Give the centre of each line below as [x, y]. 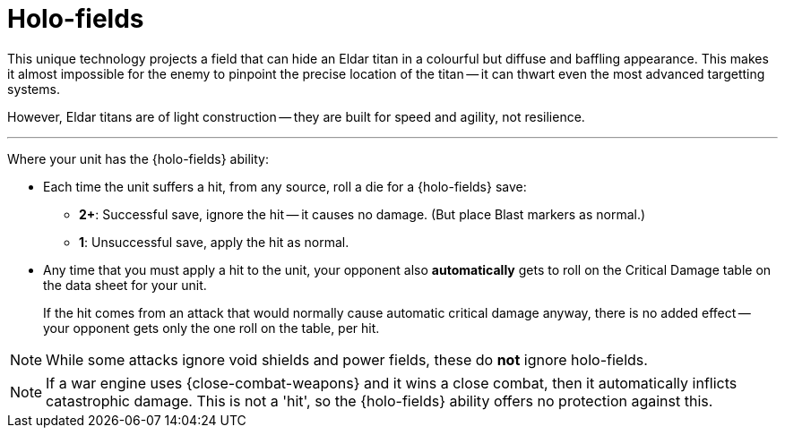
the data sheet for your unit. [125, 285]
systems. [34, 89]
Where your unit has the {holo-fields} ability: [138, 158]
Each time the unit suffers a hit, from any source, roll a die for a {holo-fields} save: [285, 186]
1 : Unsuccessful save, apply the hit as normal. [214, 242]
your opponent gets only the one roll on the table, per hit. [211, 328]
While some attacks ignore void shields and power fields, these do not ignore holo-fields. [347, 359]
